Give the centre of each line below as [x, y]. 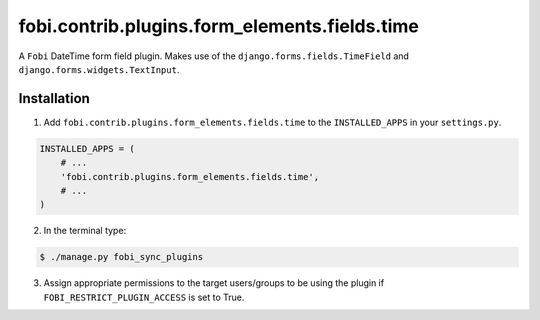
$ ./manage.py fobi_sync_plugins [121, 257]
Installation [54, 98]
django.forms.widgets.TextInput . [99, 69]
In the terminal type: [85, 231]
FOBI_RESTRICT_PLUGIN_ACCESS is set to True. [144, 297]
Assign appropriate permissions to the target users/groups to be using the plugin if [214, 283]
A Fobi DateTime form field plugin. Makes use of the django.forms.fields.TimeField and [214, 56]
